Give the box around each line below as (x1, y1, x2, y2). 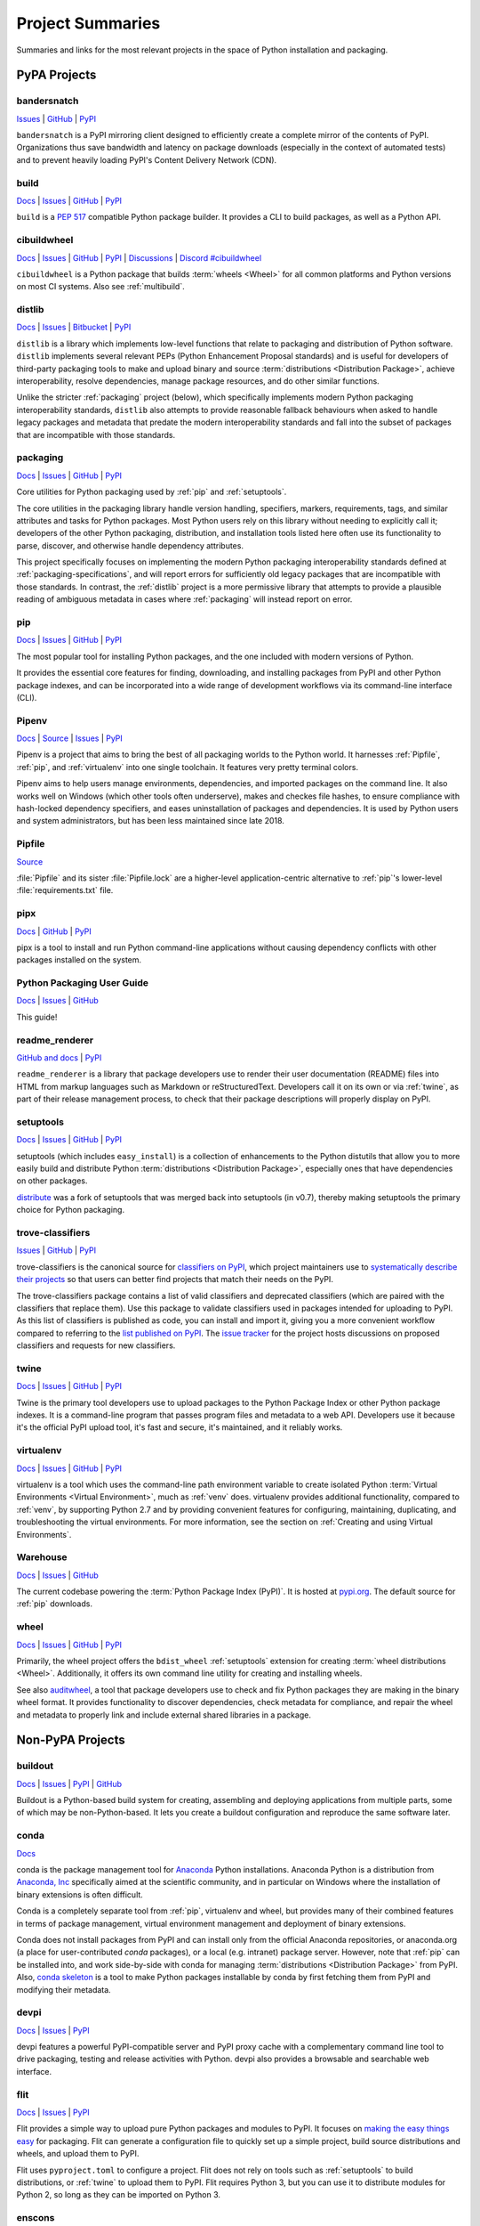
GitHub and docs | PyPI (16, 1052, 102, 1063)
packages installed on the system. (16, 955, 142, 965)
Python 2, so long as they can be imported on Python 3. (16, 2189, 221, 2200)
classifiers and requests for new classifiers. (16, 1340, 176, 1351)
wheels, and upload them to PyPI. (16, 2149, 140, 2159)
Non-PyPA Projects (16, 1733, 125, 1748)
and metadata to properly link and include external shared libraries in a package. (16, 1710, 311, 1720)
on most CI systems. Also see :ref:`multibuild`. (16, 281, 186, 292)
